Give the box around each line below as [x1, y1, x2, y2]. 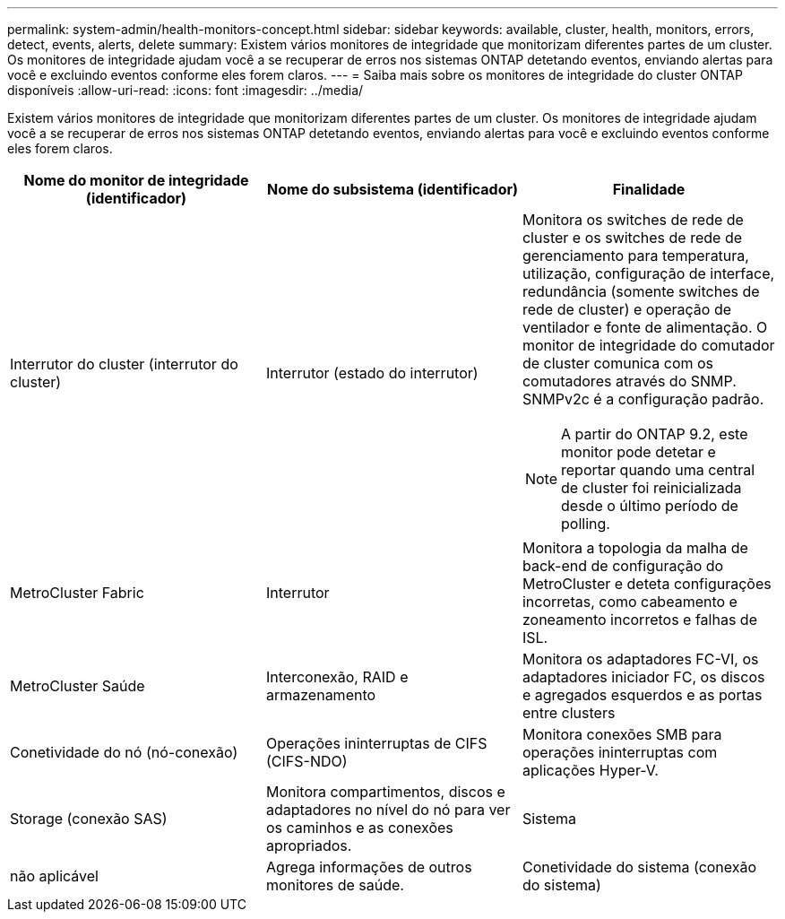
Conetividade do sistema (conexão [522, 858, 757, 876]
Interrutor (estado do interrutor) [265, 364, 479, 382]
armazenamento [265, 686, 376, 704]
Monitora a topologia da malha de [522, 539, 748, 557]
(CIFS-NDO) [265, 752, 348, 770]
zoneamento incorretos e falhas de [522, 611, 757, 629]
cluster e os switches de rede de [522, 229, 743, 247]
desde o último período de [561, 497, 738, 515]
